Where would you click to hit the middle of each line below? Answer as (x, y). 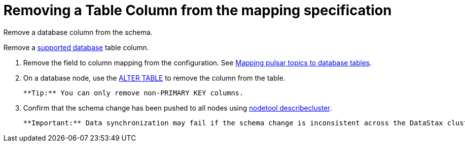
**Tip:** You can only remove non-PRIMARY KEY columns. (133, 93)
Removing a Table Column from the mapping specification (198, 10)
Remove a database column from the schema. (78, 32)
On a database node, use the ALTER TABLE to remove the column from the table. (154, 78)
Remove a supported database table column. (76, 47)
